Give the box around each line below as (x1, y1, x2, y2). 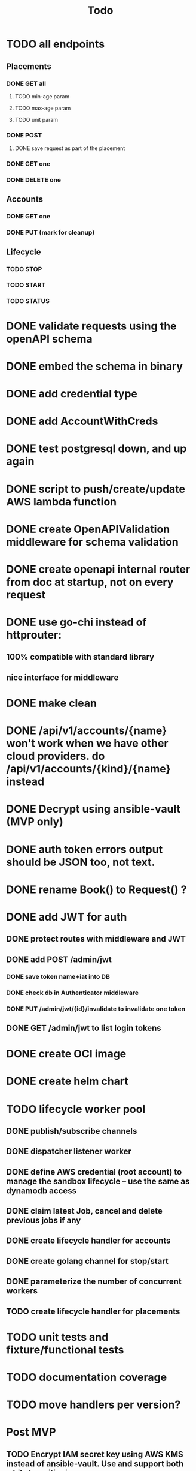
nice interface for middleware (6, 672, 119, 682)
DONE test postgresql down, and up (6, 442, 187, 456)
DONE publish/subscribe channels (6, 1126, 137, 1136)
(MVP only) (6, 815, 64, 829)
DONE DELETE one (6, 176, 62, 184)
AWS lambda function (6, 495, 117, 508)
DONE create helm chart (6, 1075, 128, 1088)
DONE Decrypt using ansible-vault (6, 802, 181, 816)
